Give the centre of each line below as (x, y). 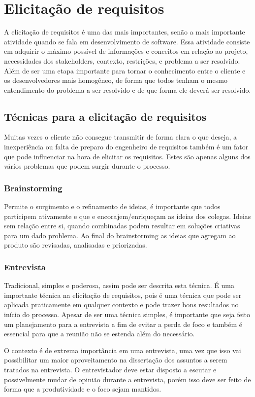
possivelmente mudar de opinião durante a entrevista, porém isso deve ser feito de (127, 379)
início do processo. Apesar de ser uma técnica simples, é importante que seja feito (127, 314)
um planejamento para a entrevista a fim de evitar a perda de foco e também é (123, 324)
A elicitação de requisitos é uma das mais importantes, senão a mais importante (125, 32)
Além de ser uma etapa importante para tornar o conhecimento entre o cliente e (125, 70)
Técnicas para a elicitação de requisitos (105, 116)
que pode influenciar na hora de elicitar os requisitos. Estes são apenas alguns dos (127, 156)
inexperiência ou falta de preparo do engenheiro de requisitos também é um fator (126, 147)
